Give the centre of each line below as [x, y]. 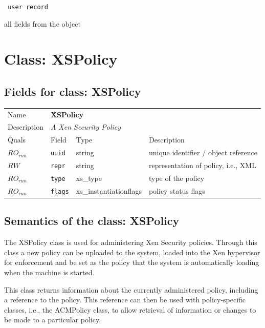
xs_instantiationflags [109, 190]
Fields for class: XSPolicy [73, 91]
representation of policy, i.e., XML [202, 165]
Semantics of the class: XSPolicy [92, 221]
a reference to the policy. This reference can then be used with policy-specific [125, 300]
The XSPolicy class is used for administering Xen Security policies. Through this [131, 242]
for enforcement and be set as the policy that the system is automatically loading [132, 262]
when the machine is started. [49, 272]
